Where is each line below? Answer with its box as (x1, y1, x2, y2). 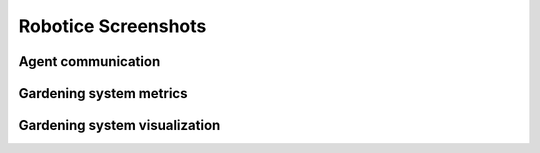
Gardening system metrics (18, 85, 188, 102)
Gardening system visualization (18, 117, 221, 134)
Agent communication (18, 53, 161, 70)
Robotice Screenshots (18, 15, 207, 37)
